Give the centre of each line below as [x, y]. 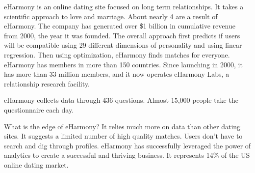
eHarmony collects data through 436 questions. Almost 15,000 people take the [121, 100]
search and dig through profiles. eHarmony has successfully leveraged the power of [127, 145]
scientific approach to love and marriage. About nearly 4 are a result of [111, 16]
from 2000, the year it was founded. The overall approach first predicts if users [122, 35]
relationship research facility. [47, 83]
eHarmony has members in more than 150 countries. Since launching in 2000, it [123, 64]
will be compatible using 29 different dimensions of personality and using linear [123, 45]
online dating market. [36, 164]
